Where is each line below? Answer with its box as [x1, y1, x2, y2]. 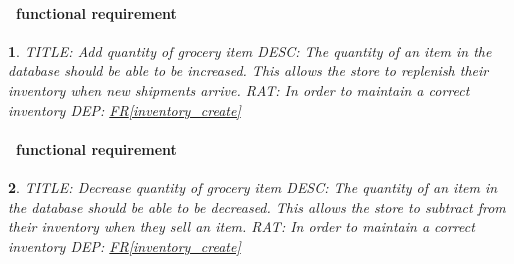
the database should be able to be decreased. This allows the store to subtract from [8, 196, 506, 217]
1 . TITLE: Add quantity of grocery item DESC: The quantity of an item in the [8, 40, 492, 61]
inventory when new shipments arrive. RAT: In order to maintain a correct [8, 79, 470, 100]
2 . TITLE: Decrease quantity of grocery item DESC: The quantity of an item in [8, 176, 498, 197]
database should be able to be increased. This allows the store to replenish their [8, 60, 489, 81]
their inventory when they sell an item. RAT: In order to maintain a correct [8, 216, 475, 237]
